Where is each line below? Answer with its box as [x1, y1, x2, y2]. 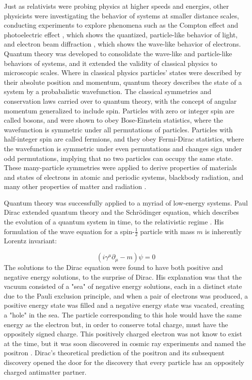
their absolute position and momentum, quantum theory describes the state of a [4, 77, 242, 87]
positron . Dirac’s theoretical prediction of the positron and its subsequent [4, 348, 225, 358]
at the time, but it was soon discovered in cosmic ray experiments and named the [4, 338, 246, 348]
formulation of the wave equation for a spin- [4, 226, 135, 236]
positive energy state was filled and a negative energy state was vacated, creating [4, 300, 244, 310]
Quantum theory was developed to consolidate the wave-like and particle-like [4, 48, 232, 58]
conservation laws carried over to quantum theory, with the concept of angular [4, 95, 237, 106]
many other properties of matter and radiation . [4, 181, 146, 191]
